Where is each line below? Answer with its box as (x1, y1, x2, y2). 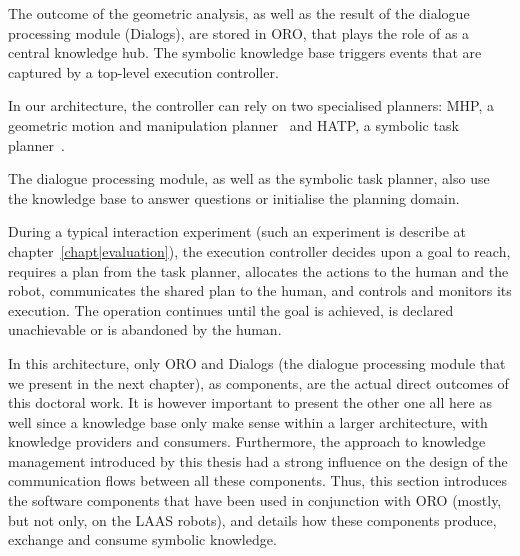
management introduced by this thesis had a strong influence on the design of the (8, 450, 508, 471)
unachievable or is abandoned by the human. (8, 319, 282, 340)
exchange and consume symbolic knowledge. (8, 529, 277, 550)
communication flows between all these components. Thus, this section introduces (8, 470, 508, 491)
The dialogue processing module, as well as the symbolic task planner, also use (8, 168, 490, 189)
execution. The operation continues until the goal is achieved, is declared (8, 299, 454, 320)
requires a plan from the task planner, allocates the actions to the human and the (8, 260, 509, 281)
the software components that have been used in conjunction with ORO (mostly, (8, 490, 502, 511)
